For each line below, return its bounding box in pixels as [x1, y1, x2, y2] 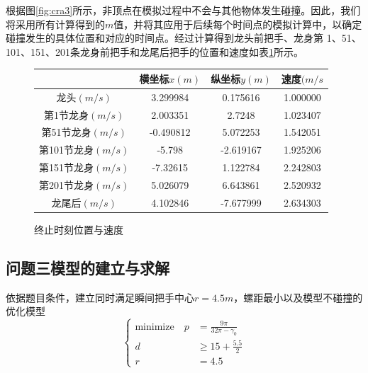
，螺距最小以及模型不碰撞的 [233, 289, 363, 304]
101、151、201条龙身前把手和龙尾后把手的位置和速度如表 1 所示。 [6, 44, 303, 59]
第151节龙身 [39, 160, 94, 175]
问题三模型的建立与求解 [6, 256, 169, 278]
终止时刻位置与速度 [34, 222, 123, 236]
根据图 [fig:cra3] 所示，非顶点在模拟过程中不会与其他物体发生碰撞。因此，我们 [6, 3, 361, 17]
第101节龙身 [39, 142, 94, 157]
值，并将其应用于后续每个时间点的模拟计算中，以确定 [113, 16, 362, 31]
